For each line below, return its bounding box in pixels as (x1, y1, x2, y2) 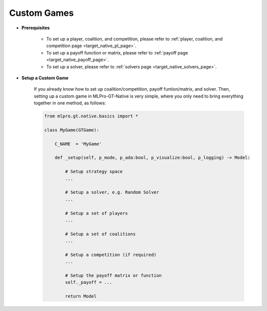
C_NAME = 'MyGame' (54, 141, 102, 147)
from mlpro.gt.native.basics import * (44, 113, 138, 119)
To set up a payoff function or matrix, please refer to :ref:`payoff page (46, 50, 188, 55)
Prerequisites (21, 25, 50, 31)
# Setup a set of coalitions (65, 231, 136, 237)
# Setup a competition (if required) (65, 252, 157, 258)
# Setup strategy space (65, 169, 123, 174)
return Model (65, 294, 97, 299)
